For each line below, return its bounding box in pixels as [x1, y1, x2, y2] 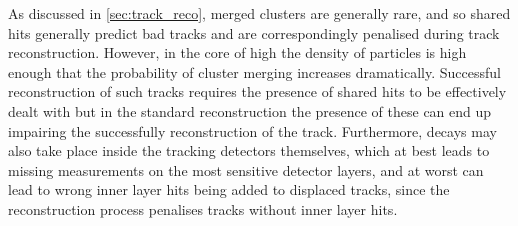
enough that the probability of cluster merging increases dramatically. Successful [8, 61, 501, 82]
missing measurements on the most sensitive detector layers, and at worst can [8, 159, 484, 180]
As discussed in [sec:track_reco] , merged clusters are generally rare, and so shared [8, 3, 511, 23]
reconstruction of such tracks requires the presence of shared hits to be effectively [8, 81, 507, 102]
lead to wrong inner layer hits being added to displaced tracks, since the [8, 179, 450, 200]
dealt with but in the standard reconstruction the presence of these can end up [8, 100, 492, 121]
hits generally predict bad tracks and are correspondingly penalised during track [8, 22, 500, 43]
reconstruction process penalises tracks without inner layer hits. [8, 198, 398, 219]
